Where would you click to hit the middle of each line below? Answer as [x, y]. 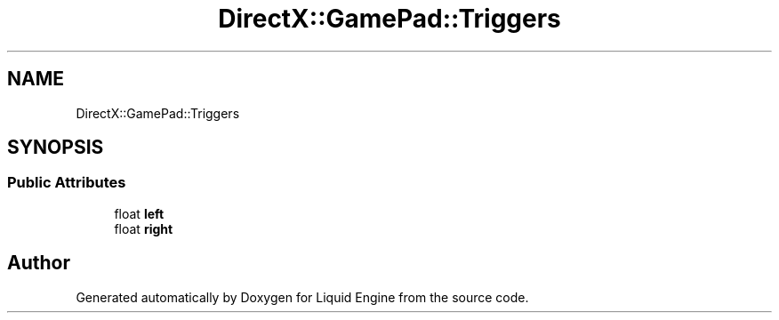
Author [39, 263]
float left [139, 213]
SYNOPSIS [56, 148]
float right [144, 228]
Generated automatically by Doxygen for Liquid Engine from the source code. [302, 297]
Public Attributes [67, 183]
